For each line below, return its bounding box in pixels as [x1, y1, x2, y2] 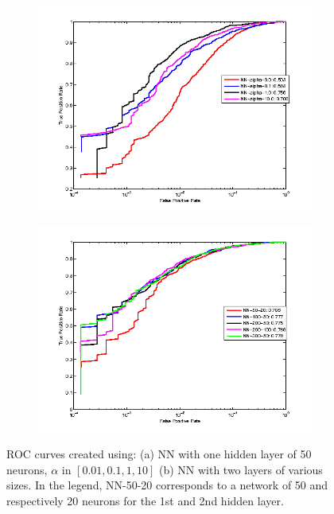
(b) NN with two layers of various [158, 461, 323, 477]
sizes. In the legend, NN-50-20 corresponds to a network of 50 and [6, 477, 328, 493]
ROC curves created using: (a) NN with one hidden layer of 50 [6, 446, 312, 462]
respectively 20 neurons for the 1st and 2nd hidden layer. [6, 492, 284, 508]
